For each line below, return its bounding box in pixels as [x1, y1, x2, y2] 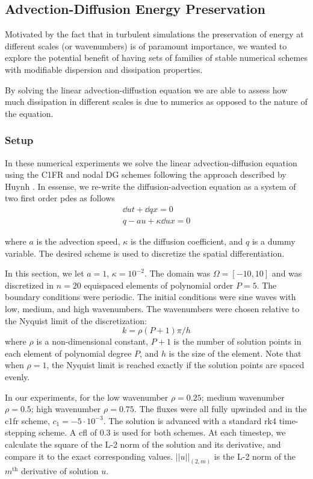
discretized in [5, 278, 54, 291]
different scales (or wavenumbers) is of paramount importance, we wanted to [5, 39, 287, 52]
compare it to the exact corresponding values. [5, 449, 173, 462]
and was [271, 267, 302, 280]
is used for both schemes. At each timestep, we [113, 426, 286, 439]
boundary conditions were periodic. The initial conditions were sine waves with [5, 290, 296, 303]
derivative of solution [21, 465, 99, 477]
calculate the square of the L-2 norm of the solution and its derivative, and [5, 437, 281, 450]
